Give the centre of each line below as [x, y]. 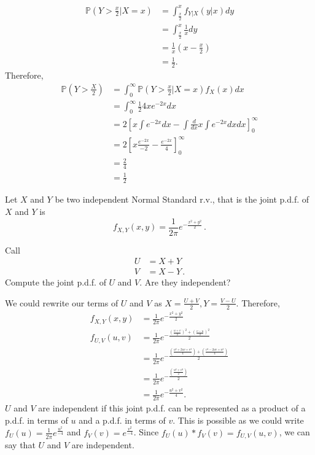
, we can [294, 432]
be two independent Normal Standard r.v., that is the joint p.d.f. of [182, 199]
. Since [146, 432]
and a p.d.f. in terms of [122, 420]
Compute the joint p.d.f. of [56, 282]
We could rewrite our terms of [62, 302]
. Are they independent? [185, 282]
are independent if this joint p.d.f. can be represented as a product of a [172, 408]
